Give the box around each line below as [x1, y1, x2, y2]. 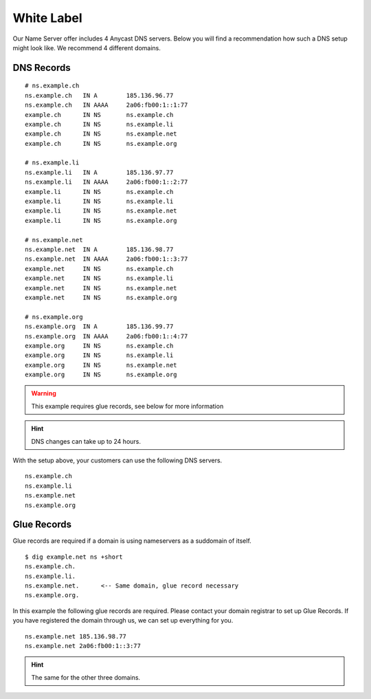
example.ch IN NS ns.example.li [25, 120, 174, 128]
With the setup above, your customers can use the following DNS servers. [12, 456, 223, 464]
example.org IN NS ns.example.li [25, 352, 174, 359]
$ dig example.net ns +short [25, 552, 123, 561]
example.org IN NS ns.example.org [25, 371, 178, 378]
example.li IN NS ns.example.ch [25, 188, 174, 195]
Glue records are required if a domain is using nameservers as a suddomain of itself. [12, 537, 252, 545]
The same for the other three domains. [31, 673, 141, 681]
